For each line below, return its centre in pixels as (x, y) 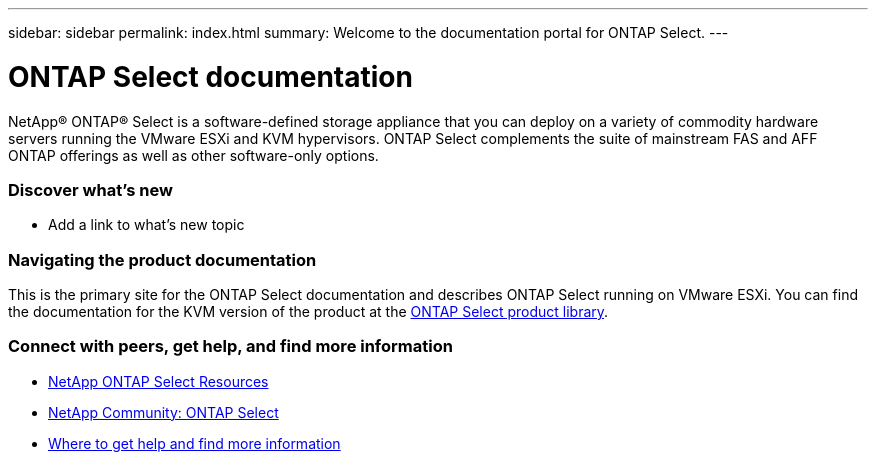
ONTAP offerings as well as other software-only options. (193, 155)
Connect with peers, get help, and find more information (230, 346)
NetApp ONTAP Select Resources (158, 381)
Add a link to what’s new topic (146, 225)
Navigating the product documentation (162, 259)
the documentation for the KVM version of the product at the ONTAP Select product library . (308, 311)
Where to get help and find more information (194, 443)
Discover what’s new (90, 189)
